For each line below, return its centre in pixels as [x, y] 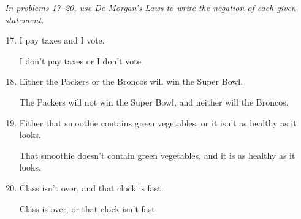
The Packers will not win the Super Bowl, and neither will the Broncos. [154, 102]
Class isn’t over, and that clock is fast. [91, 187]
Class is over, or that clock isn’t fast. [88, 208]
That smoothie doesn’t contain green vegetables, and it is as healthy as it [157, 155]
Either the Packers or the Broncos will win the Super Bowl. [131, 81]
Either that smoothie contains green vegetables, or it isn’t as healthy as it [158, 122]
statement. [25, 19]
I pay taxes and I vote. [62, 40]
